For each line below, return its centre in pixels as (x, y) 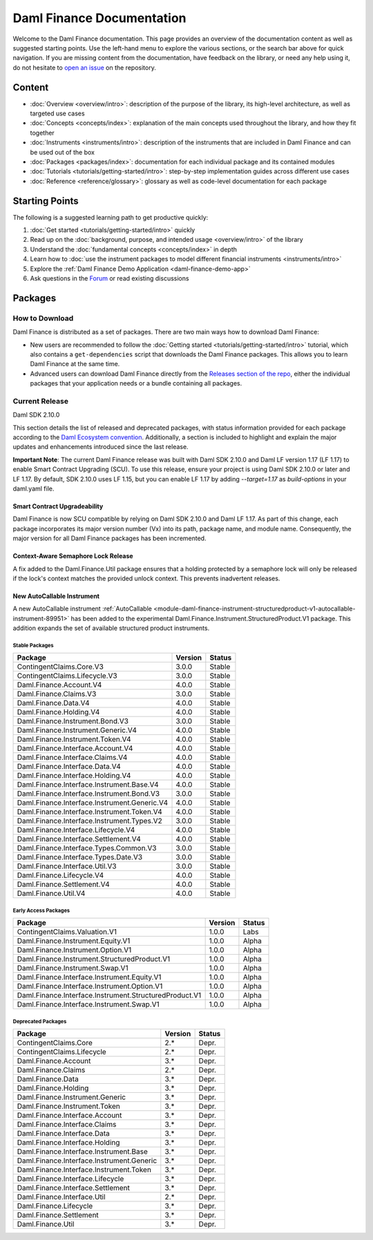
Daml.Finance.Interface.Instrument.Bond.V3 (88, 794)
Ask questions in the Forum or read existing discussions (109, 278)
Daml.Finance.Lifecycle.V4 (60, 875)
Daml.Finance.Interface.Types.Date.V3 (80, 857)
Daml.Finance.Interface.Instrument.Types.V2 (89, 821)
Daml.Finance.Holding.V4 (58, 712)
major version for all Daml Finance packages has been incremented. (109, 538)
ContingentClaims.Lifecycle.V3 (67, 676)
